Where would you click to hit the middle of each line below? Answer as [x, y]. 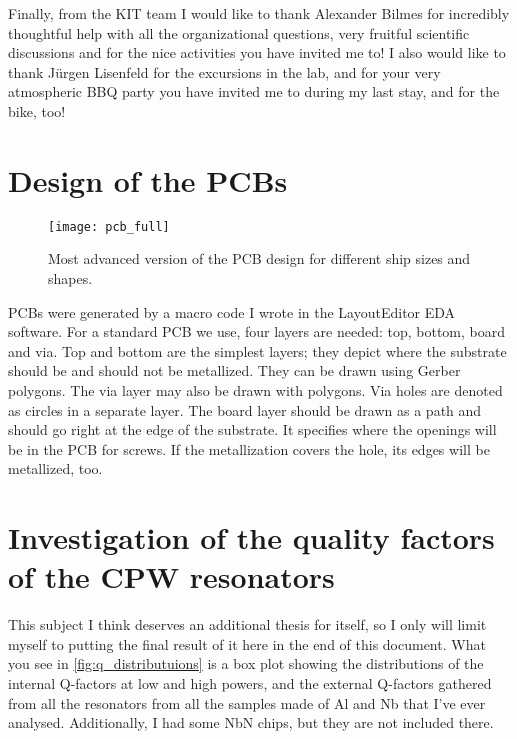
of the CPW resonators [171, 576]
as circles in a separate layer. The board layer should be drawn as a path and [245, 409]
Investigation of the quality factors [251, 537]
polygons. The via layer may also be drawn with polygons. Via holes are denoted [255, 389]
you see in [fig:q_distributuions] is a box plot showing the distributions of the [246, 663]
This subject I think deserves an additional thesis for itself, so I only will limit [247, 624]
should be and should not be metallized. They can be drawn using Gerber [234, 370]
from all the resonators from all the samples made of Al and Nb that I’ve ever [247, 702]
